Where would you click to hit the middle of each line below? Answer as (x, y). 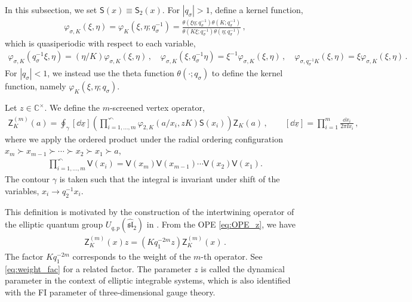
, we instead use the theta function (111, 73)
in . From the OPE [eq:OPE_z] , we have (221, 224)
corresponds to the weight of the (132, 256)
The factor (24, 256)
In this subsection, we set (51, 10)
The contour (27, 179)
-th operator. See (232, 256)
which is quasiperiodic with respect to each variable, (100, 43)
